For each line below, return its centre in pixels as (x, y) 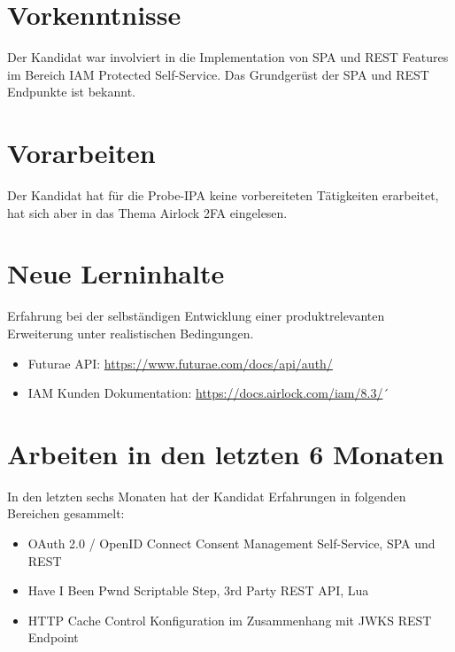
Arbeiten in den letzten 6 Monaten (226, 453)
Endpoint (53, 637)
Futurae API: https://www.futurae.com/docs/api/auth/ (180, 363)
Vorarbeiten (81, 153)
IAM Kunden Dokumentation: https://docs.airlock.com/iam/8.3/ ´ (208, 393)
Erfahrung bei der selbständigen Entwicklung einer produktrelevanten (196, 316)
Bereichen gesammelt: (66, 513)
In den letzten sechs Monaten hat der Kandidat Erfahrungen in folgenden (207, 496)
